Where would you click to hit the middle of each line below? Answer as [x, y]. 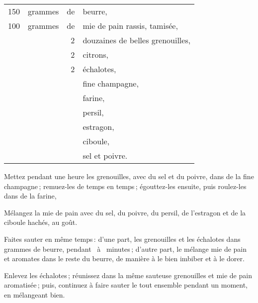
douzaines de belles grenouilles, [137, 40]
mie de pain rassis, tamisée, [130, 26]
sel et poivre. [105, 155]
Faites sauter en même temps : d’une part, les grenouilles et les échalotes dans [122, 239]
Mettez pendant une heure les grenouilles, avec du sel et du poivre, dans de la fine [129, 176]
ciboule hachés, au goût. [41, 222]
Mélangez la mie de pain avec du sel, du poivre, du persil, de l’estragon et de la [125, 212]
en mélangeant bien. [35, 294]
